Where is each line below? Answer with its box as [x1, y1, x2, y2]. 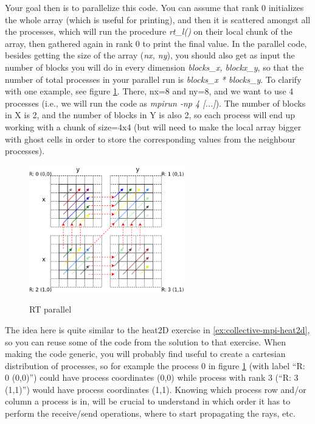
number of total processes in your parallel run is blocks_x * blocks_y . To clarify [5, 72, 302, 85]
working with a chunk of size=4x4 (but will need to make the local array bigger [5, 120, 302, 133]
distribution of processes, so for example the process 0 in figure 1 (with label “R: [5, 359, 305, 372]
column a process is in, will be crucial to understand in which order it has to [5, 395, 291, 408]
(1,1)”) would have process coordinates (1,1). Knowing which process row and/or [5, 383, 306, 395]
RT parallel [29, 303, 72, 316]
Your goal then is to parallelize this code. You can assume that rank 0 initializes [5, 1, 304, 13]
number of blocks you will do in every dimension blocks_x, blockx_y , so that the [5, 60, 304, 73]
